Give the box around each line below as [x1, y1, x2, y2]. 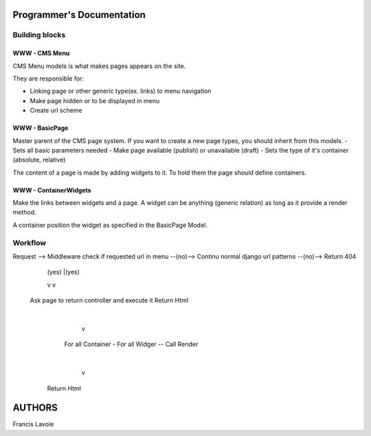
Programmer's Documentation [12, 9, 146, 21]
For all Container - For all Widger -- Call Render [64, 340, 199, 349]
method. [12, 208, 37, 217]
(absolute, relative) [12, 155, 66, 164]
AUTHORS [12, 402, 58, 414]
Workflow [12, 238, 47, 248]
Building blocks [12, 30, 66, 40]
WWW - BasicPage [12, 124, 69, 132]
